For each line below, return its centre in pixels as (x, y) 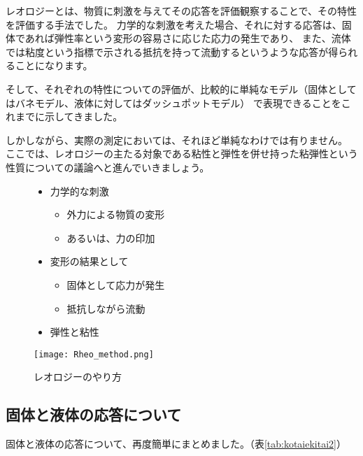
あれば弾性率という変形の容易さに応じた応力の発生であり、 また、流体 (188, 38)
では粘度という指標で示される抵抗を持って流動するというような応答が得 (172, 51)
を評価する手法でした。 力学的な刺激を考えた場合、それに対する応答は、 (174, 24)
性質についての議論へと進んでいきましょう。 (108, 167)
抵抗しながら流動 (106, 308)
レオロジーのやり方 (78, 377)
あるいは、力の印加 (111, 237)
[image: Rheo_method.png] (94, 354)
